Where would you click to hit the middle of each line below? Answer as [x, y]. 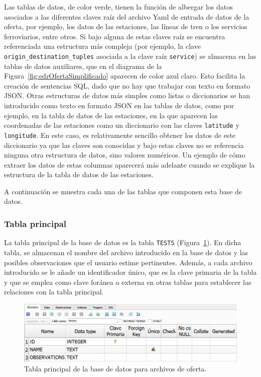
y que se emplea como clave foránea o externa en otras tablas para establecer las [128, 282]
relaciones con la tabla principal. [54, 292]
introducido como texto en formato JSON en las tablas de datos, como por [119, 105]
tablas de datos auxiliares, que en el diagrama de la [83, 66]
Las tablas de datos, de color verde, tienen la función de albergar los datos [118, 7]
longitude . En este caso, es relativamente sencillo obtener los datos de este [120, 135]
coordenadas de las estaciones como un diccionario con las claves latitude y [122, 125]
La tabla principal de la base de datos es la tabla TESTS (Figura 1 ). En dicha [123, 242]
